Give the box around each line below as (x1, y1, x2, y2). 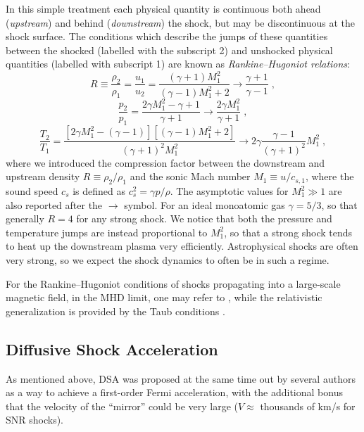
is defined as (73, 184, 126, 198)
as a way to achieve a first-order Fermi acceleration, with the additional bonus (6, 385, 343, 400)
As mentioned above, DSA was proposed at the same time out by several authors (6, 371, 356, 386)
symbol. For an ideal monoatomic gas (124, 197, 285, 212)
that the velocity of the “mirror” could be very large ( (6, 398, 238, 413)
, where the (305, 169, 354, 184)
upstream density (6, 169, 80, 184)
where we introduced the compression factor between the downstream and (6, 155, 325, 170)
